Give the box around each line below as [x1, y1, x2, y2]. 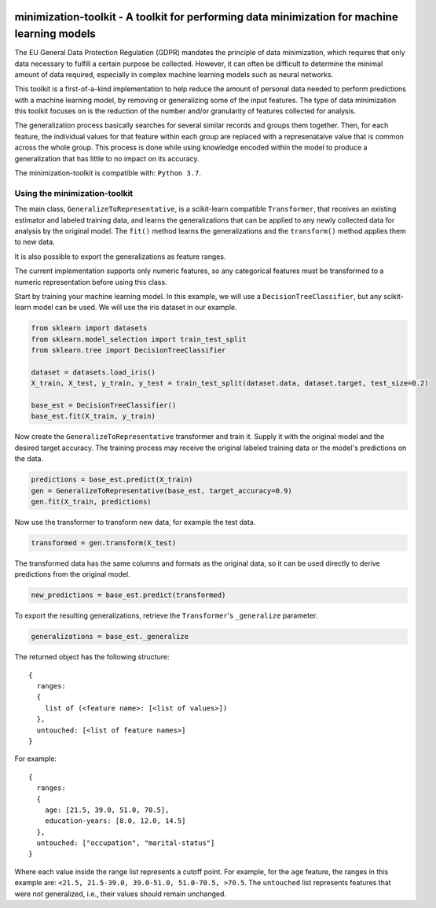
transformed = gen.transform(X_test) [31, 538, 177, 547]
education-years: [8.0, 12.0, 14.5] [44, 817, 186, 825]
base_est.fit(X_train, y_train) [31, 412, 156, 421]
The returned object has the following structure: [14, 652, 170, 662]
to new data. [14, 237, 55, 247]
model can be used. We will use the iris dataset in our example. [32, 303, 237, 312]
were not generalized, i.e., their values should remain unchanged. [14, 889, 227, 899]
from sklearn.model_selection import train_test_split [31, 334, 247, 344]
